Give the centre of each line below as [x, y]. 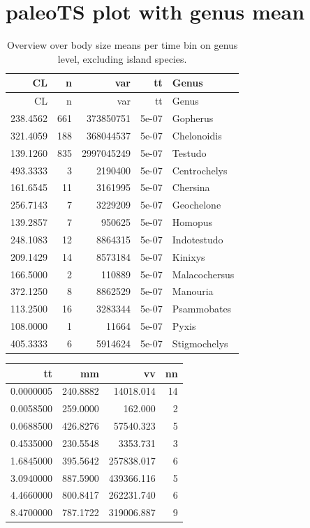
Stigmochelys [200, 343]
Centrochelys [200, 170]
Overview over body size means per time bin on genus [122, 45]
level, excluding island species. [122, 58]
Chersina [191, 187]
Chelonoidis [197, 135]
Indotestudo [198, 239]
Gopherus [193, 118]
